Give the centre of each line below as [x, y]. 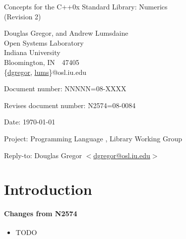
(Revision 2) [23, 16]
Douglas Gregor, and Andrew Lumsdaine [66, 33]
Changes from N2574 [41, 213]
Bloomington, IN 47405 [42, 62]
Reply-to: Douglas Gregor [43, 155]
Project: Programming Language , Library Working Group [93, 138]
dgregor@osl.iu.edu [122, 155]
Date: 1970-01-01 [30, 122]
